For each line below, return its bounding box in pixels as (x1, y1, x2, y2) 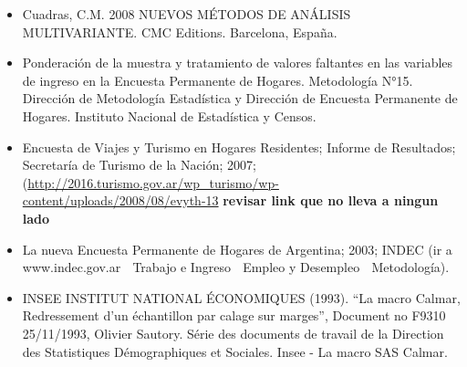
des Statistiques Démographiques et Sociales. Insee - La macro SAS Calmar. (22, 341, 448, 361)
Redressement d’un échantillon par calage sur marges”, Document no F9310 (22, 306, 446, 325)
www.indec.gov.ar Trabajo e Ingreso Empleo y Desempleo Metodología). (22, 257, 450, 277)
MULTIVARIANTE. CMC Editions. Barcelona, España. (22, 22, 337, 41)
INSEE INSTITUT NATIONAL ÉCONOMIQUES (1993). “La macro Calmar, (22, 288, 461, 307)
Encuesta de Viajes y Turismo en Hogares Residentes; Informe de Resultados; (22, 137, 456, 156)
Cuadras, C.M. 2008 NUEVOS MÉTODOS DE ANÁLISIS (22, 5, 351, 23)
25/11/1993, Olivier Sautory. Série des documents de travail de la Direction (22, 323, 444, 342)
